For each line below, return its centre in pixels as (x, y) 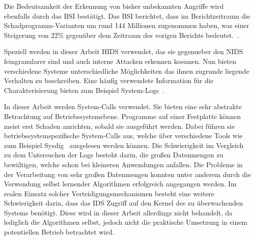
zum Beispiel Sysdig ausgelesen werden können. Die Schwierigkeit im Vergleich (124, 145)
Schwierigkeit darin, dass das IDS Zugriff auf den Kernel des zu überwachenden (124, 203)
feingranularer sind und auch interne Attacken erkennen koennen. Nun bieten (120, 61)
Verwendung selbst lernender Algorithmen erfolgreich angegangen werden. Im (120, 184)
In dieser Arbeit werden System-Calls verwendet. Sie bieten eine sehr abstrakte (123, 106)
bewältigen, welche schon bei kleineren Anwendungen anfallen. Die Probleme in (123, 164)
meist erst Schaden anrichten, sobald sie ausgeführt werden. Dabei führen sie (119, 126)
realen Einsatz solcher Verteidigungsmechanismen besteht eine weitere (109, 193)
